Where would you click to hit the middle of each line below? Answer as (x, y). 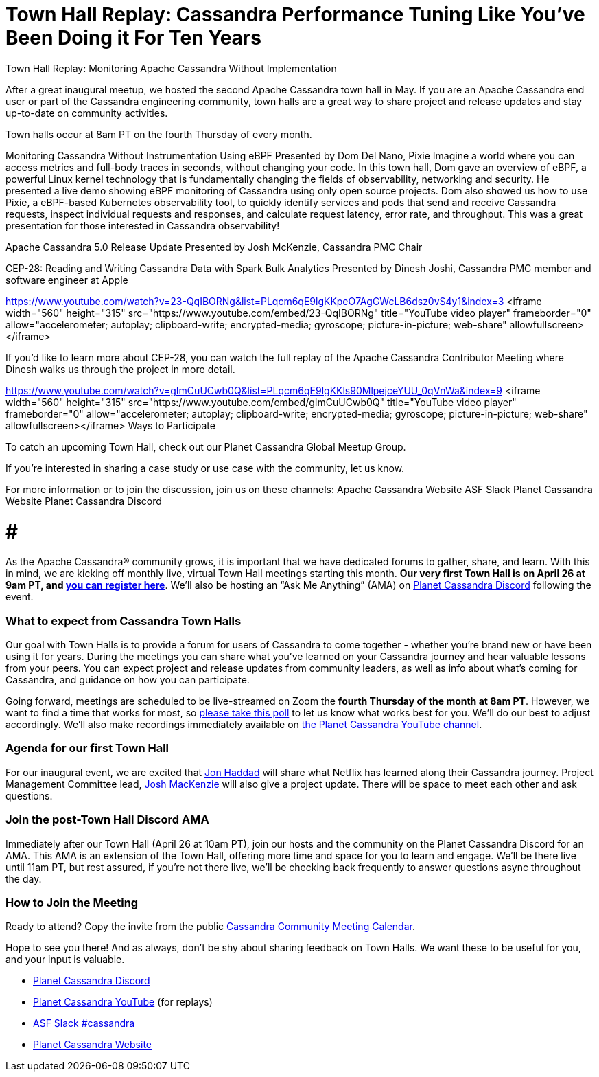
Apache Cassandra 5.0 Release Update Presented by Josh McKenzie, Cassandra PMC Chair (214, 247)
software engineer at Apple (67, 280)
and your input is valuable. (65, 960)
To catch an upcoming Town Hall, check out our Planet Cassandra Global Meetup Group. (206, 446)
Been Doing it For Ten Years (133, 38)
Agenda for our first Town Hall (87, 748)
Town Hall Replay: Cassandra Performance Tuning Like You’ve (295, 14)
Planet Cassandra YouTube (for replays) (123, 1002)
